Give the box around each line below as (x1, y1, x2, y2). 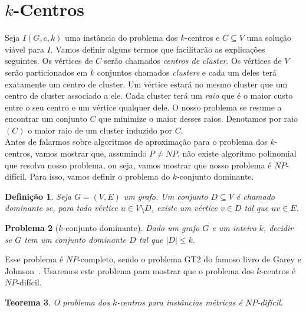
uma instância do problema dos (65, 31, 178, 44)
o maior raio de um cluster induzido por (28, 123, 173, 136)
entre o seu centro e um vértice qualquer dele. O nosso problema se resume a (5, 100, 282, 113)
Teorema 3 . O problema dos (5, 296, 110, 308)
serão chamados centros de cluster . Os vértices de (104, 54, 282, 67)
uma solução (246, 31, 292, 44)
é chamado (236, 190, 275, 202)
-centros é (261, 264, 296, 277)
